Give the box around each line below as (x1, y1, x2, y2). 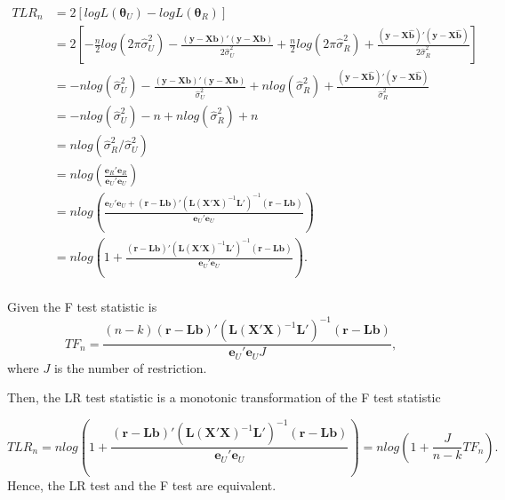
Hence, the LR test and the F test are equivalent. (7, 475, 277, 494)
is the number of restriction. (53, 358, 207, 377)
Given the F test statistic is (7, 298, 157, 316)
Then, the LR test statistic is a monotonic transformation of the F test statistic (7, 388, 441, 407)
